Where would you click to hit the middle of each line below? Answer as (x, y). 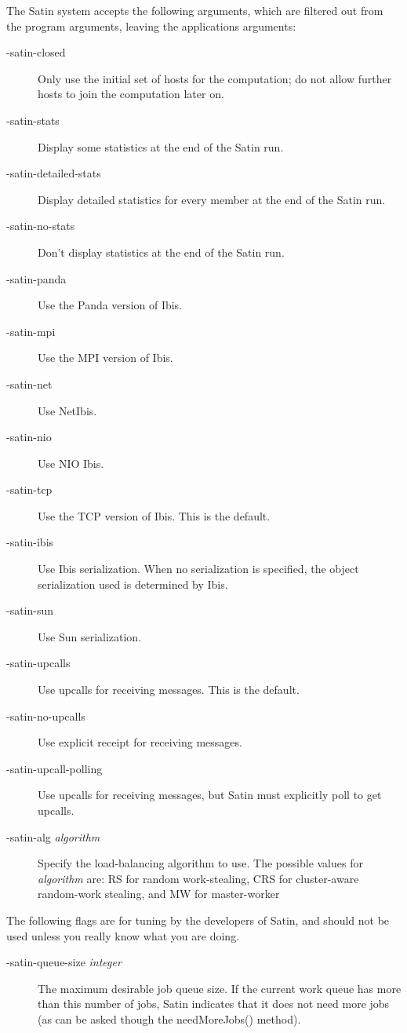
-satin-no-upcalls (46, 715)
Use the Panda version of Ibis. (110, 305)
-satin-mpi (31, 331)
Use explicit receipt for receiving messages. (140, 742)
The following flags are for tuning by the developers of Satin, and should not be (198, 920)
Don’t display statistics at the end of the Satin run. (161, 252)
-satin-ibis (30, 542)
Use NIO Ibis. (71, 463)
